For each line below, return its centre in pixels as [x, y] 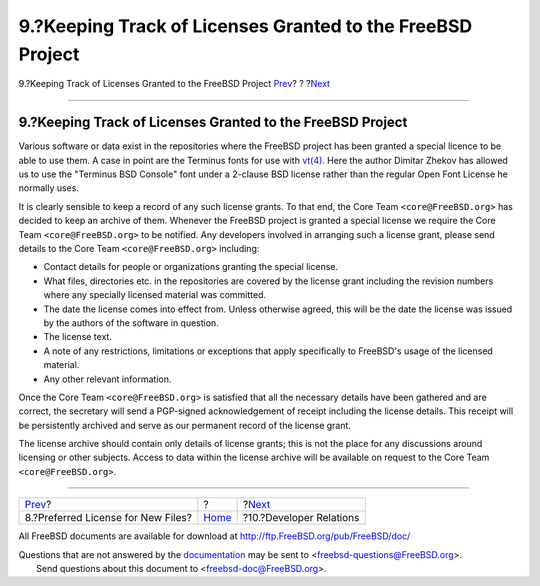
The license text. [77, 337]
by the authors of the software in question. [131, 322]
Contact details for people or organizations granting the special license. [191, 267]
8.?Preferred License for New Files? [108, 518]
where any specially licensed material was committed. [155, 295]
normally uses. [49, 188]
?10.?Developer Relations [301, 518]
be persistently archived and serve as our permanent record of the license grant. [185, 425]
